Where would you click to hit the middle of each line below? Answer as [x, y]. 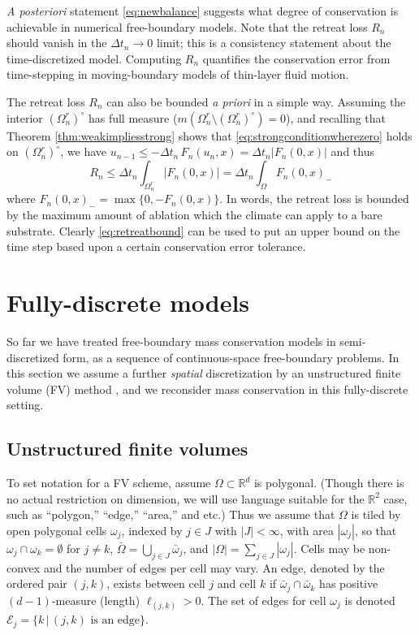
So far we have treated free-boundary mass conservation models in [171, 341]
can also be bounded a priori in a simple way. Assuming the [256, 101]
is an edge [115, 621]
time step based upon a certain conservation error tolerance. [156, 246]
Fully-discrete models [128, 302]
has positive [349, 583]
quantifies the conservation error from [296, 58]
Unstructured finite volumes [127, 449]
